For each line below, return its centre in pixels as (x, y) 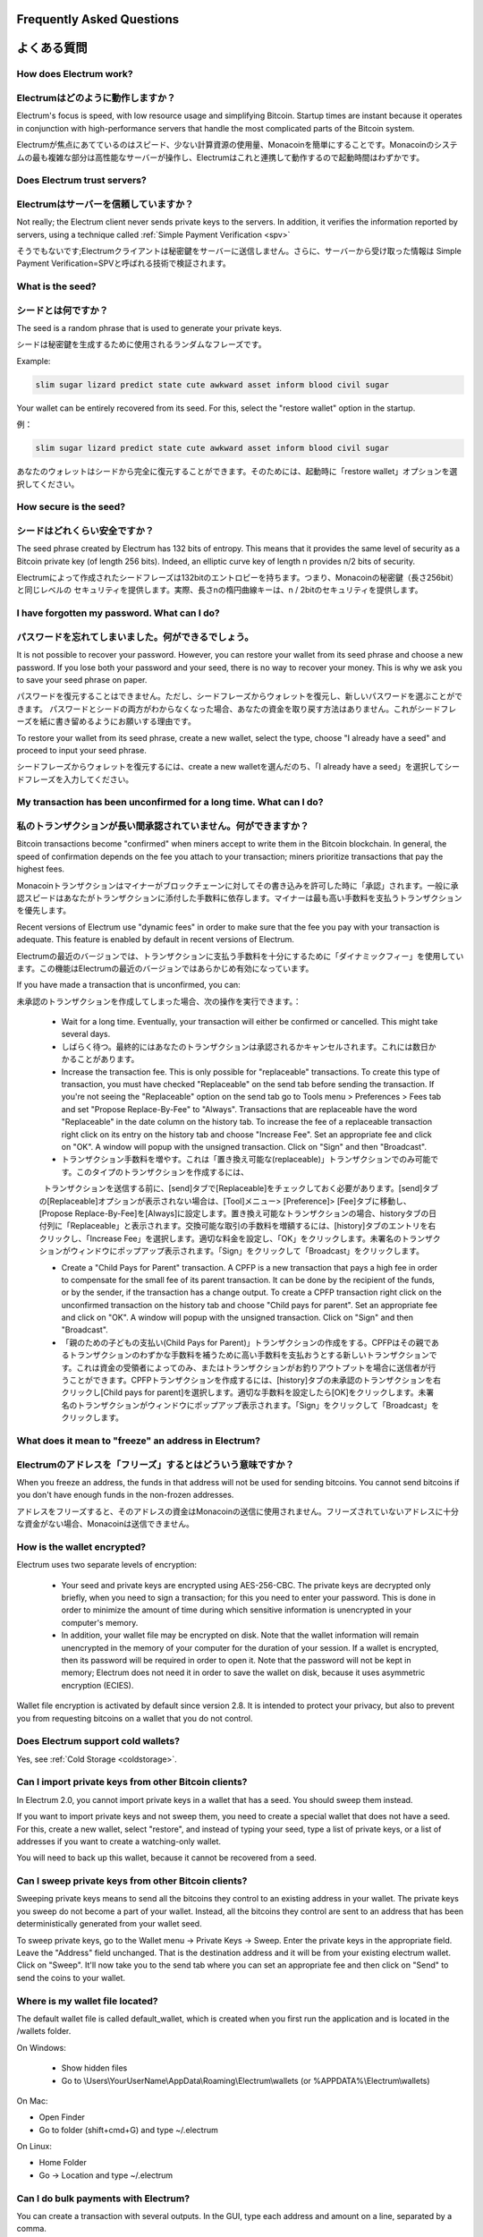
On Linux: (34, 2147)
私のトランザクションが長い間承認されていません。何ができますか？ (163, 826)
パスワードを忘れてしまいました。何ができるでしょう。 (135, 637)
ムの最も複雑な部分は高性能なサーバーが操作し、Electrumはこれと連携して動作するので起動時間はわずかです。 (220, 157)
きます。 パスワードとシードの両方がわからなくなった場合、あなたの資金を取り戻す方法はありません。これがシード (229, 709)
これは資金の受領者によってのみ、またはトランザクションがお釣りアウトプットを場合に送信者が (252, 1367)
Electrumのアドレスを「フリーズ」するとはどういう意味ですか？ (156, 1465)
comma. (31, 2229)
